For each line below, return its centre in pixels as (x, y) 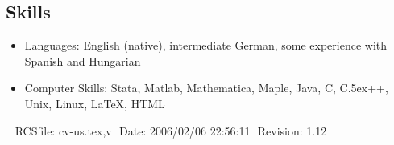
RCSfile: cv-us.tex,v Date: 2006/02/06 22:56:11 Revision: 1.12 (171, 130)
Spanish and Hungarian (83, 60)
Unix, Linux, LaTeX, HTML (95, 103)
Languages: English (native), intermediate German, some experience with (206, 45)
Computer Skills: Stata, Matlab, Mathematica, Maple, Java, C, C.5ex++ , (206, 88)
